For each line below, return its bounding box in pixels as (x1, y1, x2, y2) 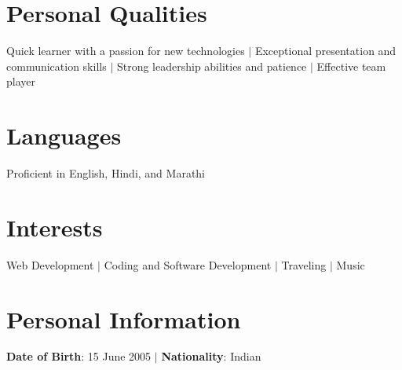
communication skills (6, 57, 107, 74)
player (6, 73, 35, 90)
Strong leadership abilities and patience (116, 57, 307, 74)
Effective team (316, 57, 386, 74)
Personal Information (6, 302, 241, 335)
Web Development (6, 256, 94, 273)
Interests (6, 211, 103, 243)
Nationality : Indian (161, 348, 261, 365)
